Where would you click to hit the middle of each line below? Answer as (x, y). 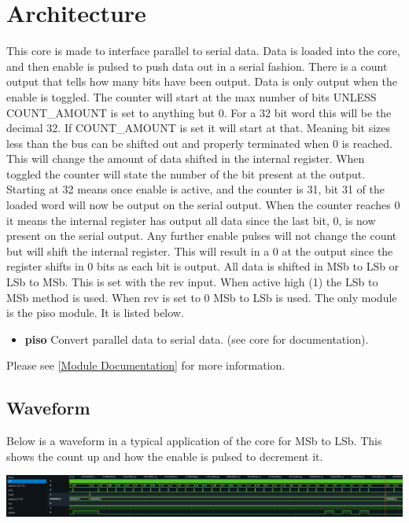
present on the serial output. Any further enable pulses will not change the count (202, 236)
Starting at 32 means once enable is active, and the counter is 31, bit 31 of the (195, 189)
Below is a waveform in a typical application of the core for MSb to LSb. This (194, 441)
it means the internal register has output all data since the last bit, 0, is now (191, 220)
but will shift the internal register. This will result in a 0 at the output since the (200, 250)
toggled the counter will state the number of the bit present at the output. (186, 173)
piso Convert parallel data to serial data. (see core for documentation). (197, 339)
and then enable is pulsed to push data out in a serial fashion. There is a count (197, 66)
